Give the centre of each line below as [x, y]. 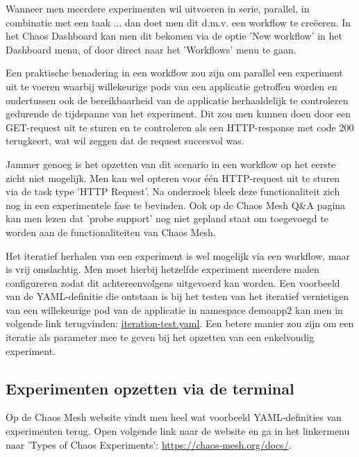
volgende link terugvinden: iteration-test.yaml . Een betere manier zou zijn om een [180, 323]
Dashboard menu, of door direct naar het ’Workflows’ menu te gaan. [151, 49]
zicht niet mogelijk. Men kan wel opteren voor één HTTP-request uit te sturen [173, 177]
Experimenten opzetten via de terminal [150, 388]
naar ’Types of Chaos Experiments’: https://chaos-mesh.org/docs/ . [149, 444]
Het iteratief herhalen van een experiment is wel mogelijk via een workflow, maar [178, 255]
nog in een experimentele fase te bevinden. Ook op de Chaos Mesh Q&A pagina [176, 205]
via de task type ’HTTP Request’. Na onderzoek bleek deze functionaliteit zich [173, 191]
